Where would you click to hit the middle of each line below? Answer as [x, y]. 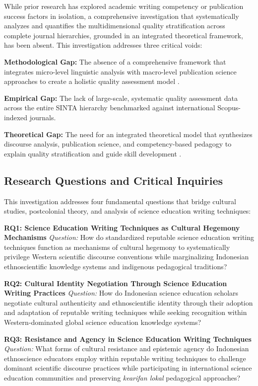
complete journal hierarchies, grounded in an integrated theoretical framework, [124, 35]
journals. [43, 117]
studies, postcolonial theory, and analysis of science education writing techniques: [128, 211]
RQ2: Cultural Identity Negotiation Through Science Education [116, 283]
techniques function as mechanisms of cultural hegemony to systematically [117, 247]
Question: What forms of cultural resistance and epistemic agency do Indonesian [127, 348]
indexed [16, 117]
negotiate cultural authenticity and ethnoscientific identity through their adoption [129, 302]
